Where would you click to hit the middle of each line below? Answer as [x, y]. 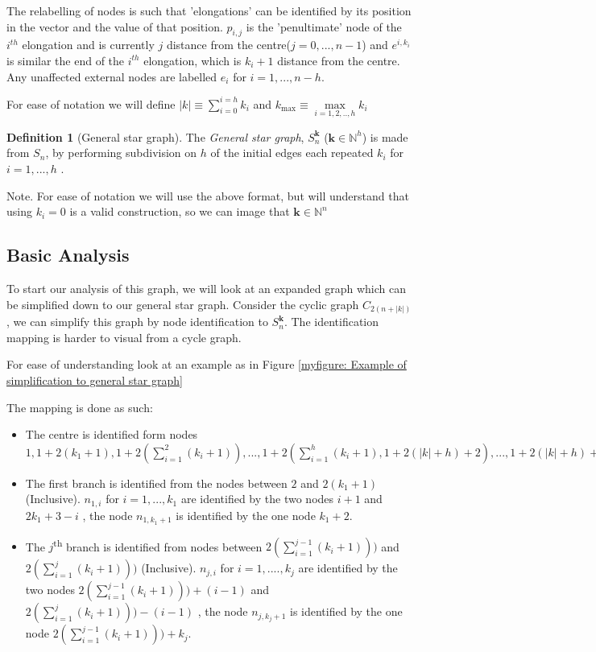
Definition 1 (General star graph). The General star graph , [155, 136]
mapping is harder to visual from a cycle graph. [124, 337]
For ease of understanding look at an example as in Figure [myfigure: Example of [207, 364]
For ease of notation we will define [91, 103]
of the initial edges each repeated [292, 153]
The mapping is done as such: [80, 407]
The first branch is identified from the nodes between [156, 483]
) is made [385, 136]
